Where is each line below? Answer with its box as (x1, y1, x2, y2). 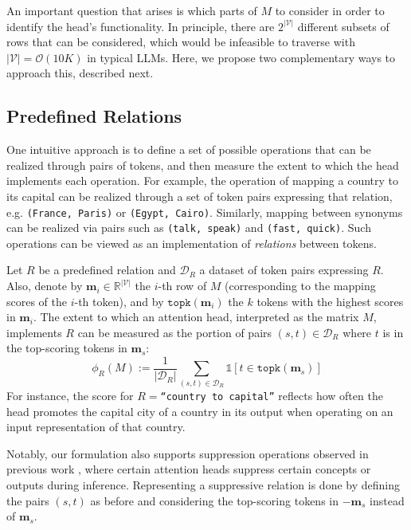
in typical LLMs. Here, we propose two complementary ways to (87, 49, 396, 65)
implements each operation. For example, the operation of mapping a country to (6, 172, 398, 189)
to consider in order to (275, 2, 385, 18)
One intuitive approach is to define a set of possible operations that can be (6, 141, 371, 158)
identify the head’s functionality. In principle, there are (6, 18, 275, 34)
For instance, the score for (6, 387, 134, 403)
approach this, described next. (6, 65, 154, 81)
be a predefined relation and (38, 261, 176, 278)
